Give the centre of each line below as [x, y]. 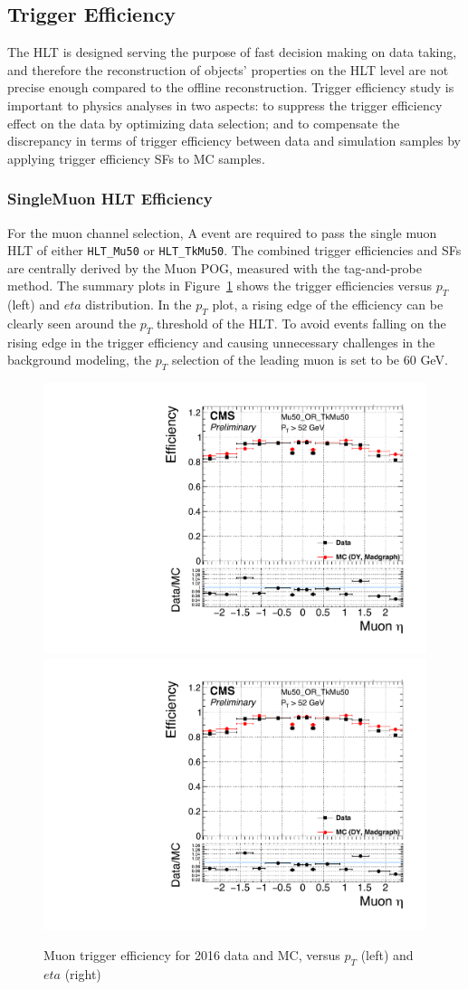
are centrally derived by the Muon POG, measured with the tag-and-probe [215, 267]
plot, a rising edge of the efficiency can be [328, 305]
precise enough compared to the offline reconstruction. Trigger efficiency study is [231, 87]
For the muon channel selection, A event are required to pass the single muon [222, 232]
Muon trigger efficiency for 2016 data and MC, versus [192, 954]
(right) [83, 973]
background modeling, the [80, 360]
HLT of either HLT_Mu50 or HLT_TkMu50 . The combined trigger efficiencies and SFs [234, 250]
